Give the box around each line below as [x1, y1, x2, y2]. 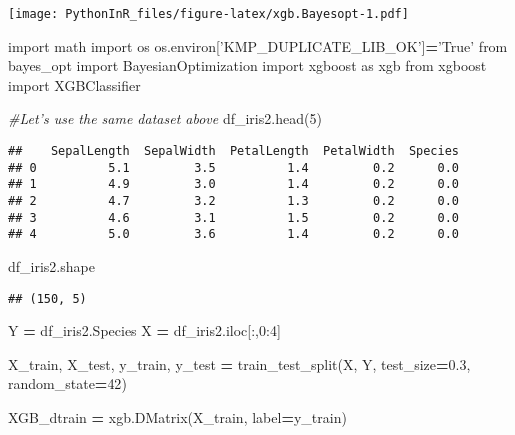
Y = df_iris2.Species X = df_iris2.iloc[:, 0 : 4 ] [8, 320, 281, 341]
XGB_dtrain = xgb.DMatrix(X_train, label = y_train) [8, 407, 347, 427]
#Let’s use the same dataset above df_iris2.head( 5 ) [8, 108, 322, 129]
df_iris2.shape [8, 255, 95, 276]
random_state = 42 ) [8, 373, 127, 394]
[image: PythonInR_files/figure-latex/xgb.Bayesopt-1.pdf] [8, 7, 409, 21]
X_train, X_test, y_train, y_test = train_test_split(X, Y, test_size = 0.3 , [8, 353, 471, 374]
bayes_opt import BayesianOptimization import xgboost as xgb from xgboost [8, 55, 487, 76]
